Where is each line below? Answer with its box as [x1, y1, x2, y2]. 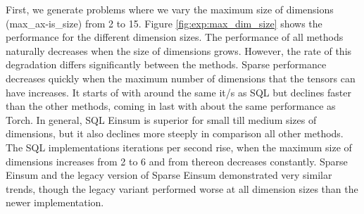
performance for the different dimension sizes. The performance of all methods [6, 30, 344, 44]
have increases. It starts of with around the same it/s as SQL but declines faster [6, 84, 351, 99]
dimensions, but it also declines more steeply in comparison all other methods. [6, 126, 344, 141]
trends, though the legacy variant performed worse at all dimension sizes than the [6, 181, 358, 196]
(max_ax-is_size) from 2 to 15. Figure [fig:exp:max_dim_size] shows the [6, 15, 322, 30]
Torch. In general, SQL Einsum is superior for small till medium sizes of [6, 112, 317, 127]
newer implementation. [6, 195, 104, 210]
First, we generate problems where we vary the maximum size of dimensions [6, 2, 334, 16]
